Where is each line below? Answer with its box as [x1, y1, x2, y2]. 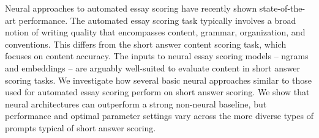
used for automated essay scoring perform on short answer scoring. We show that [5, 85, 310, 98]
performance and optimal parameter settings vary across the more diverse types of [5, 109, 313, 122]
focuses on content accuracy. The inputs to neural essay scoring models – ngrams [5, 49, 309, 62]
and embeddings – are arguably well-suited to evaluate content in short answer [5, 61, 300, 74]
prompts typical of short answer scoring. [5, 121, 156, 134]
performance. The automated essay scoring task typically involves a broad [18, 13, 296, 26]
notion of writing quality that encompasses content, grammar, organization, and [5, 26, 306, 38]
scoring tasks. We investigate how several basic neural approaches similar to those [5, 73, 312, 86]
